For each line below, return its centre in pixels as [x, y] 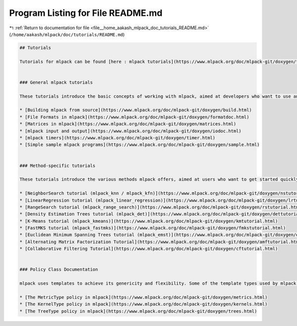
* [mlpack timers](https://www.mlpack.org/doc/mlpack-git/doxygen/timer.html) [117, 138]
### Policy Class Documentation [59, 270]
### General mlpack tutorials [56, 82]
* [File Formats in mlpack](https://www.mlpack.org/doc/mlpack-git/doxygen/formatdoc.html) [134, 117]
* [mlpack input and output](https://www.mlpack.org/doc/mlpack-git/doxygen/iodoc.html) [131, 131]
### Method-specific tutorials [58, 165]
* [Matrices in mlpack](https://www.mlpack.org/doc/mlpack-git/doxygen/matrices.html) [128, 124]
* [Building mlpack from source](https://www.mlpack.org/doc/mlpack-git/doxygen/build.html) [136, 110]
